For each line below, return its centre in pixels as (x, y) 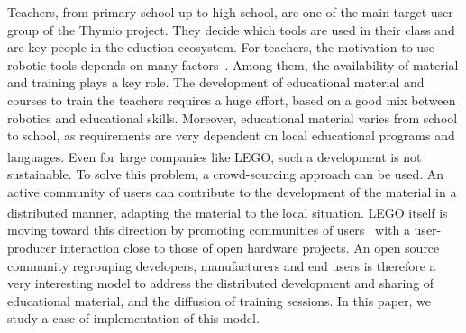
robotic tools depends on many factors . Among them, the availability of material (233, 64)
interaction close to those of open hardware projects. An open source (250, 248)
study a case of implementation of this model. (133, 318)
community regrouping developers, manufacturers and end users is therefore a (222, 265)
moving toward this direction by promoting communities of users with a (209, 230)
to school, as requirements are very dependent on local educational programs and (231, 135)
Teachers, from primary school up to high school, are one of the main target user (230, 12)
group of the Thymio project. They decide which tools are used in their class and (231, 29)
